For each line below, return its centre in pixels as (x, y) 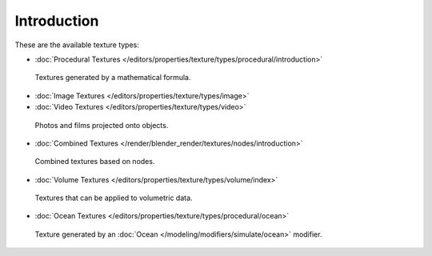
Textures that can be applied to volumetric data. (114, 198)
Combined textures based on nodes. (95, 162)
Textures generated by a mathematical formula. (113, 78)
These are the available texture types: (77, 45)
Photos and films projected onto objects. (102, 125)
